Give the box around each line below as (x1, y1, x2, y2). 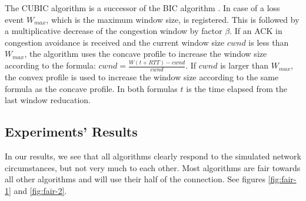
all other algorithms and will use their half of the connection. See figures (5, 173, 265, 185)
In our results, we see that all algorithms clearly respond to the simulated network (5, 150, 301, 162)
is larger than (220, 59, 269, 71)
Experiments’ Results (5, 122, 138, 141)
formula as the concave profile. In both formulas (5, 82, 178, 94)
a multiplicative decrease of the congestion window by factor (5, 25, 222, 37)
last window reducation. (5, 94, 91, 106)
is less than (248, 36, 289, 48)
